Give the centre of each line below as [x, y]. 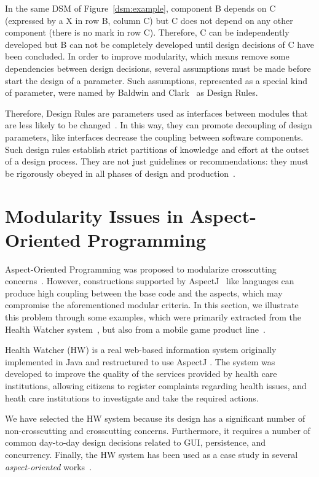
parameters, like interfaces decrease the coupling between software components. [154, 137]
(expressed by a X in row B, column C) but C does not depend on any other [149, 20]
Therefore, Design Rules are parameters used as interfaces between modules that [157, 113]
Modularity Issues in [94, 215]
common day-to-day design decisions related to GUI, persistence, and [136, 442]
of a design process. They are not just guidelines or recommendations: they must [157, 161]
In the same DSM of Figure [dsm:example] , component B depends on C [140, 8]
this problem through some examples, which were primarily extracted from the [153, 317]
